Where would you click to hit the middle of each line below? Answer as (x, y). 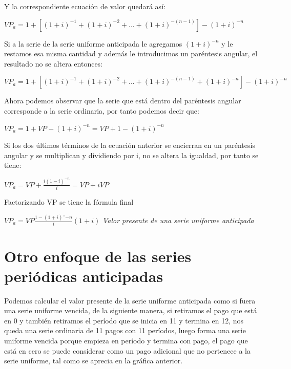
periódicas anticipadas (84, 276)
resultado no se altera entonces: (54, 63)
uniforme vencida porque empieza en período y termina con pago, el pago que (126, 341)
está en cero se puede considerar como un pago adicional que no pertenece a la (127, 350)
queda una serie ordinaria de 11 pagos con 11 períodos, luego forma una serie (125, 330)
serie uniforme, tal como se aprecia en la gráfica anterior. (93, 361)
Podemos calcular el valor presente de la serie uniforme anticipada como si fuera (130, 300)
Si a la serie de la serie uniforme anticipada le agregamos (93, 43)
